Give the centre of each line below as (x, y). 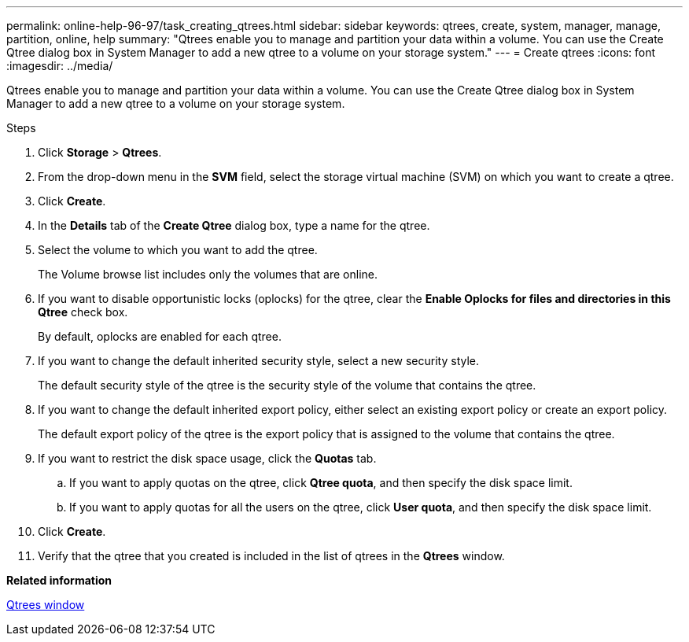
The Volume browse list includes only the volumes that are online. (208, 274)
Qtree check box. (83, 312)
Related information (59, 580)
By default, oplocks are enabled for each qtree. (160, 336)
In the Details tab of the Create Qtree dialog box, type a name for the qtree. (234, 225)
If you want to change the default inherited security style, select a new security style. (259, 361)
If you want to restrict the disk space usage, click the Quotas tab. (207, 458)
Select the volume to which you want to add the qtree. (178, 250)
